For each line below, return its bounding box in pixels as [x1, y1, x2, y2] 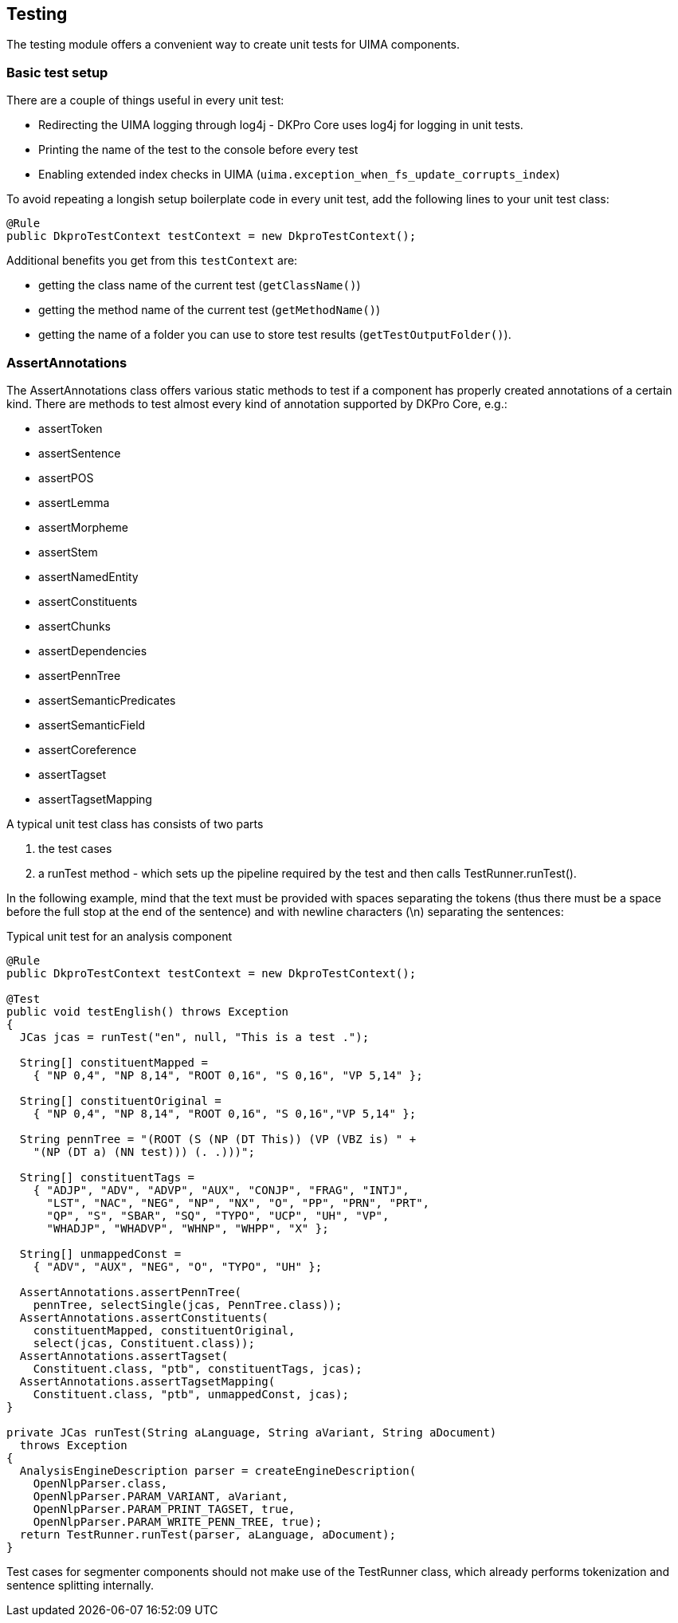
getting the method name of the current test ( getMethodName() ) [38, 303, 381, 317]
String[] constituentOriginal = [19, 1094, 221, 1107]
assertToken [38, 421, 103, 435]
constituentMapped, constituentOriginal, [33, 1323, 296, 1337]
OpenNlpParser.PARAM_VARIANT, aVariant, [33, 1489, 289, 1503]
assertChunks [38, 619, 111, 633]
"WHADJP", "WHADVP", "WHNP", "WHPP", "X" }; [46, 1221, 329, 1235]
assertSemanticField [38, 717, 146, 732]
